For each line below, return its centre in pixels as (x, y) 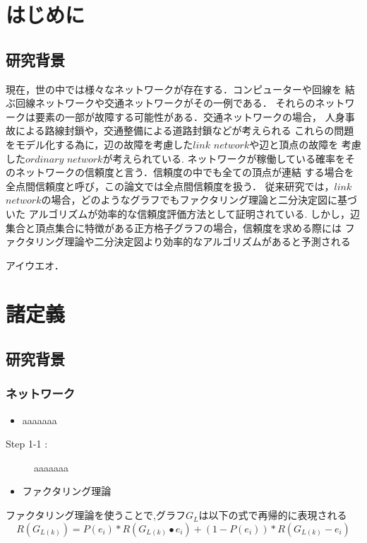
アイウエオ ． (35, 265)
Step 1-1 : (27, 444)
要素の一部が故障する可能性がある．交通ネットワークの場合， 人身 (190, 116)
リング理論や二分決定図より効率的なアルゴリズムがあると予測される (193, 241)
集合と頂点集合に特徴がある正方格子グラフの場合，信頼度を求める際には (174, 227)
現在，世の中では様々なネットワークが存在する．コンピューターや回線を (174, 89)
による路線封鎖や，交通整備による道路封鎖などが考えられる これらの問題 (185, 130)
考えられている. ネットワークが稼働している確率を (229, 158)
